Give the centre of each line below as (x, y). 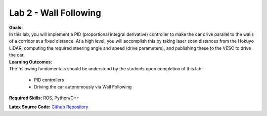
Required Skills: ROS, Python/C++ (44, 98)
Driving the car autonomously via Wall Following (83, 87)
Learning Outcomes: (31, 62)
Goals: (16, 28)
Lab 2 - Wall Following (55, 13)
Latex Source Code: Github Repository (49, 107)
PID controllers (49, 80)
